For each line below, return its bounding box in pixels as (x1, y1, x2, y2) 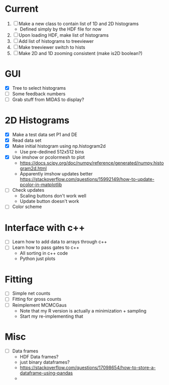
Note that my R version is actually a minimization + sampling (19, 307, 147, 314)
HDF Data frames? (19, 353, 59, 360)
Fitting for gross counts (12, 296, 62, 302)
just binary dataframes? (19, 359, 70, 365)
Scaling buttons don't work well (19, 193, 86, 199)
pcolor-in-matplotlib (19, 182, 62, 188)
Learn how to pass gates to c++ (12, 244, 80, 250)
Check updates (12, 187, 44, 193)
